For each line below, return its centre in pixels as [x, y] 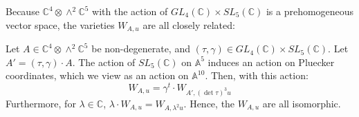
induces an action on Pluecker [271, 62]
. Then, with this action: [257, 75]
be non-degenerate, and [141, 49]
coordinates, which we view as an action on [97, 75]
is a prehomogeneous [310, 11]
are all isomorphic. [302, 103]
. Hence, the [209, 103]
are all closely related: [189, 24]
